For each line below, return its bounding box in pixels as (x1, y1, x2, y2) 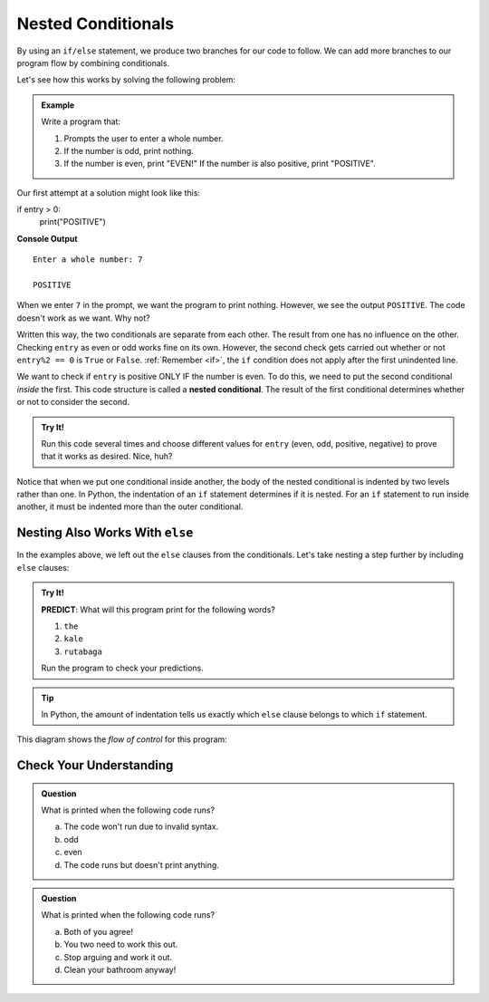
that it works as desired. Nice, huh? (41, 451, 173, 462)
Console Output (16, 233, 78, 244)
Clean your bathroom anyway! (63, 965, 177, 975)
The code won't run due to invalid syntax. (63, 821, 219, 833)
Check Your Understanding (16, 757, 174, 774)
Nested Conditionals (16, 14, 175, 34)
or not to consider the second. (16, 397, 130, 408)
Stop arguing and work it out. (63, 951, 172, 962)
